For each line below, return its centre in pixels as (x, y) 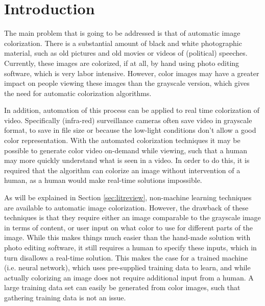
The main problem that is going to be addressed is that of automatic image (122, 33)
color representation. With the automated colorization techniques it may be (122, 140)
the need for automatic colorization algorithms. (78, 93)
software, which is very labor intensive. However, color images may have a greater (132, 73)
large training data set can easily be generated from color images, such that (122, 287)
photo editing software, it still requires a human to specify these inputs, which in (130, 247)
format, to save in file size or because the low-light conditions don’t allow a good (130, 130)
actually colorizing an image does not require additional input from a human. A (129, 277)
